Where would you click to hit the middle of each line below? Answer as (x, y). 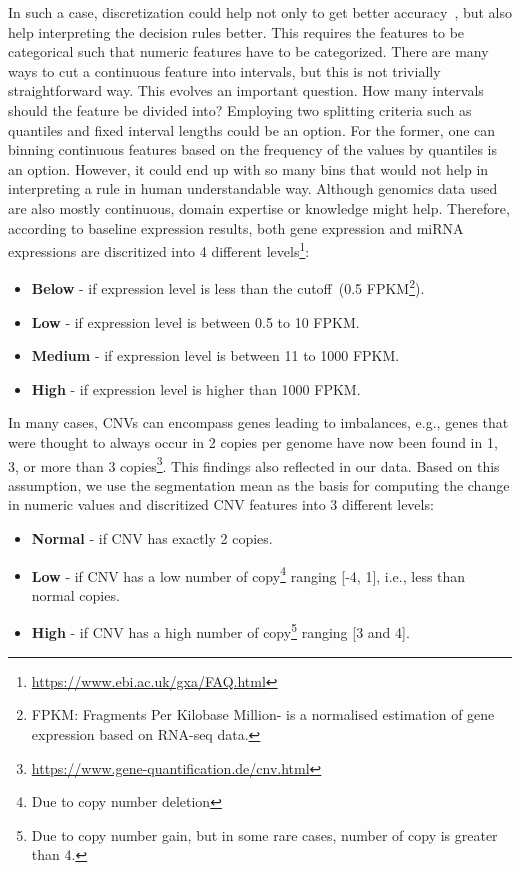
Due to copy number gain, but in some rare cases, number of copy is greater (264, 834)
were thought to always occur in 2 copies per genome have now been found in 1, (253, 442)
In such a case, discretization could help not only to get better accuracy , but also (260, 12)
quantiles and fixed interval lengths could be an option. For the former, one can (252, 129)
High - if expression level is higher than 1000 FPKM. (196, 388)
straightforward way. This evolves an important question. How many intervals (246, 90)
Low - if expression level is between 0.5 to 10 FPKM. (195, 321)
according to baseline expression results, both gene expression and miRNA (236, 227)
